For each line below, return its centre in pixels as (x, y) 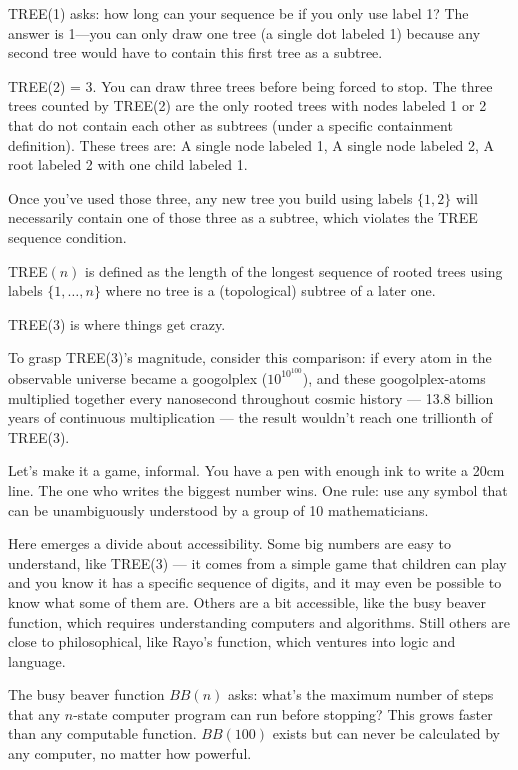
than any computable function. (102, 733)
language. (37, 660)
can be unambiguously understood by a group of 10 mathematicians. (218, 509)
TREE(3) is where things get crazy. (117, 323)
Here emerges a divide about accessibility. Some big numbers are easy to (230, 543)
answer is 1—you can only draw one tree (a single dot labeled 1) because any (244, 32)
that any (34, 713)
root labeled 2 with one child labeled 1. (128, 164)
